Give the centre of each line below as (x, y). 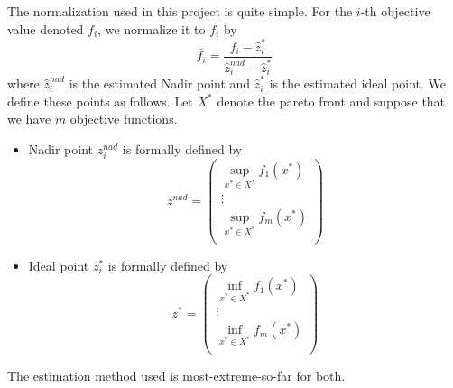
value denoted (46, 28)
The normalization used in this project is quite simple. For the (180, 11)
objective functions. (124, 119)
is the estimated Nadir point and (160, 83)
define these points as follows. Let (100, 101)
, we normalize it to (152, 28)
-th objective (395, 11)
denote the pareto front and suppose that (331, 101)
